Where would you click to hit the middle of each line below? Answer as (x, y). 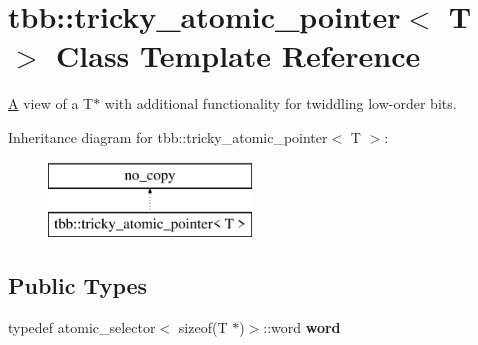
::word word (302, 326)
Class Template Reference (238, 55)
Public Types (78, 285)
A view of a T (51, 103)
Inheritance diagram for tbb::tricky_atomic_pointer (168, 136)
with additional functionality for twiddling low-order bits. (280, 103)
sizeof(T (203, 326)
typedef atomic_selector (82, 326)
